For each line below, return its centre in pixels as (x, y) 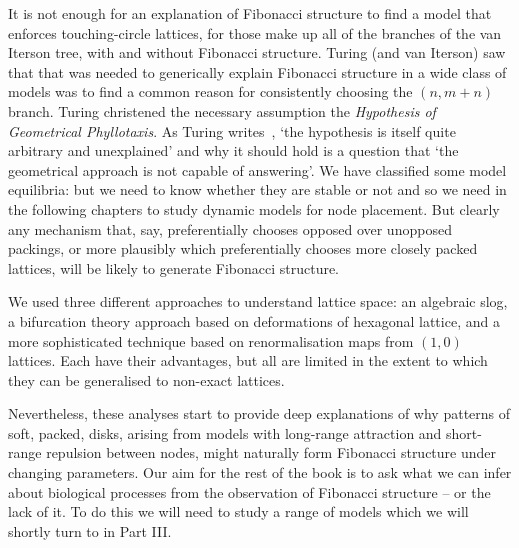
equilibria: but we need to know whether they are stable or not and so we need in (257, 189)
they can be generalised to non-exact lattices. (146, 379)
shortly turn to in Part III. (90, 530)
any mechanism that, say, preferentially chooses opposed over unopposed (230, 228)
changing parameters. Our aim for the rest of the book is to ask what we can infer (260, 472)
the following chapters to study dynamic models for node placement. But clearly (254, 208)
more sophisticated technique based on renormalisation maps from (211, 340)
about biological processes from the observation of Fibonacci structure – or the (249, 491)
